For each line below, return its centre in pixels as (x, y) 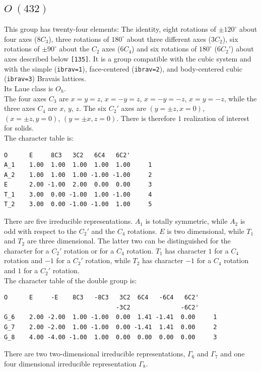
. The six (92, 108)
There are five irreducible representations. (69, 221)
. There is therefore (146, 118)
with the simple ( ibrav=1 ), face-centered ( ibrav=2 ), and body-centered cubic (123, 68)
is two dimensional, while (206, 231)
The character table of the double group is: (71, 280)
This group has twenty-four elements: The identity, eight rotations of (110, 29)
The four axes (25, 98)
